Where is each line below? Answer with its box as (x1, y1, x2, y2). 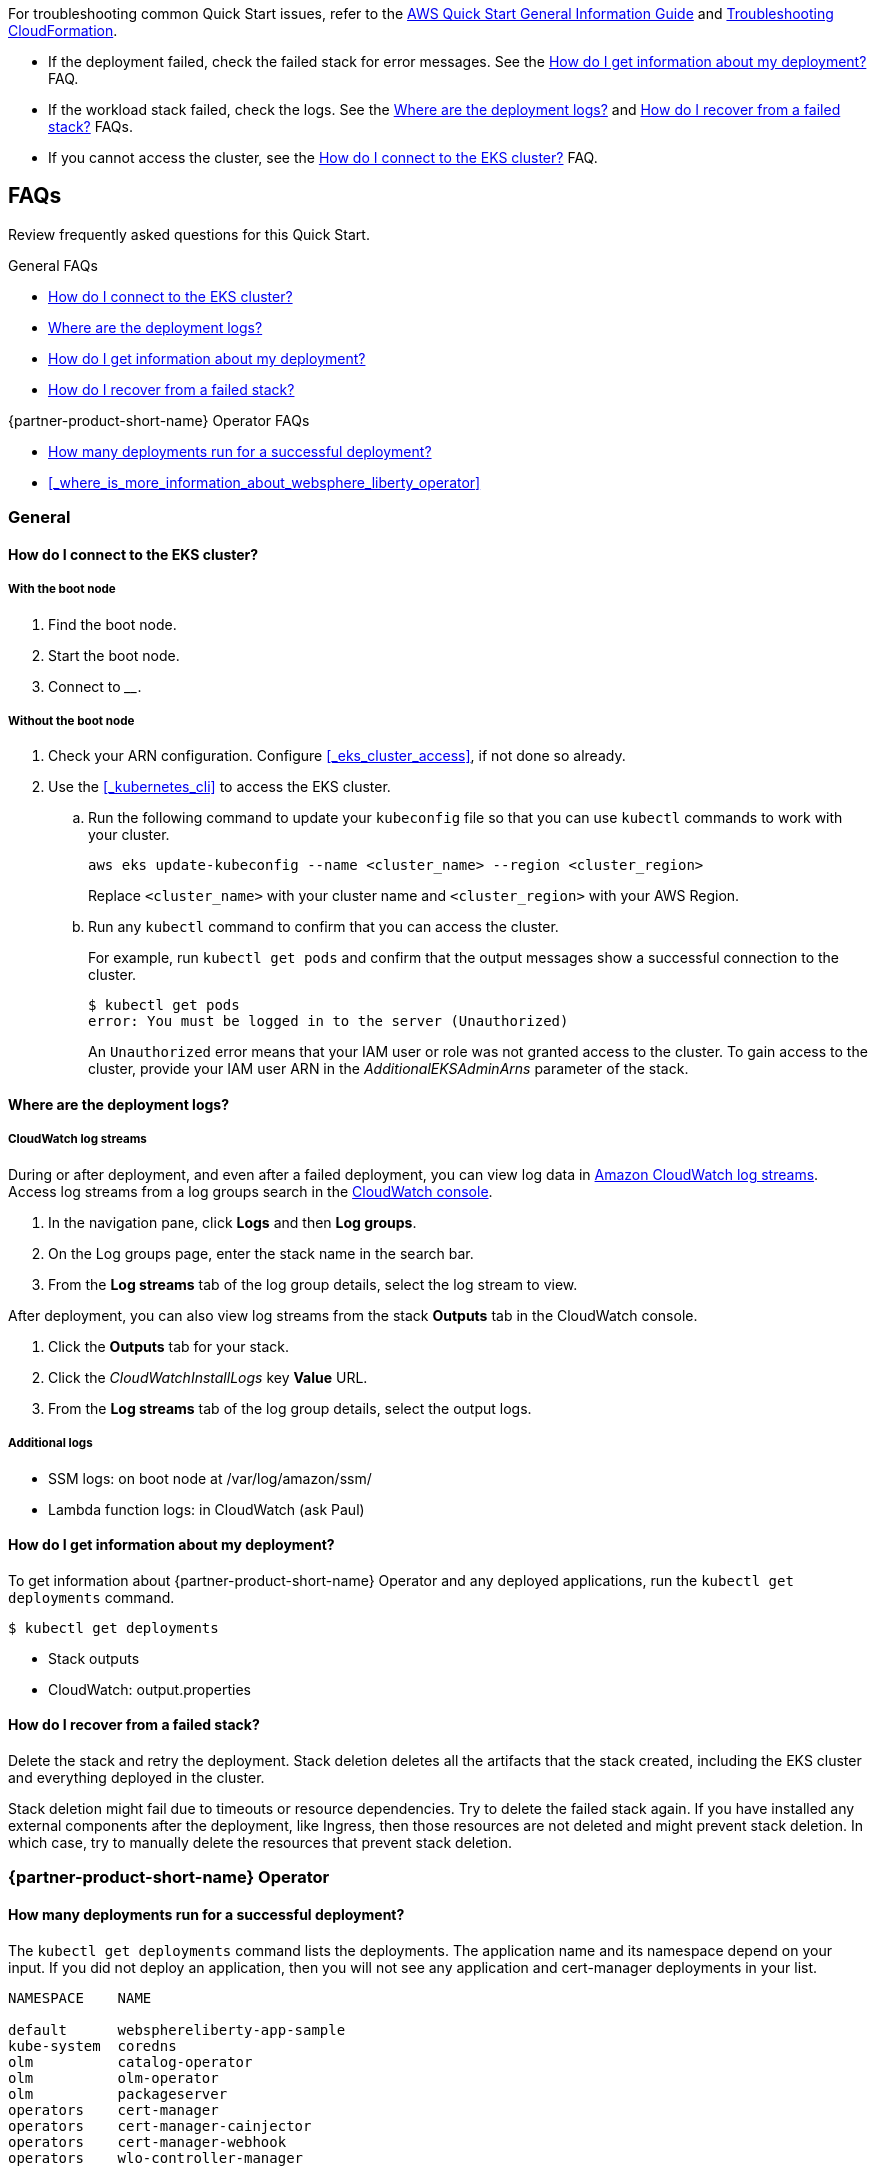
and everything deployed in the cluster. (8, 1769, 265, 1786)
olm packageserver (8, 2085, 228, 2102)
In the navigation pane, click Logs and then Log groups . (48, 1213, 417, 1231)
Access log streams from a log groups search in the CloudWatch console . (8, 1182, 493, 1200)
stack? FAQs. (48, 118, 133, 135)
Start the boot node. (48, 646, 180, 664)
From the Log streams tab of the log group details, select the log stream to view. (48, 1275, 578, 1293)
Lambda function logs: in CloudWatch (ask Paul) (48, 1500, 365, 1518)
